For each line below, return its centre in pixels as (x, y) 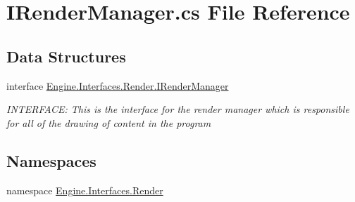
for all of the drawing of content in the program (109, 122)
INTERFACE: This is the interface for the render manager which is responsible (178, 109)
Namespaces (51, 160)
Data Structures (66, 56)
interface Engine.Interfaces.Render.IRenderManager (118, 85)
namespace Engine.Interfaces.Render (85, 190)
